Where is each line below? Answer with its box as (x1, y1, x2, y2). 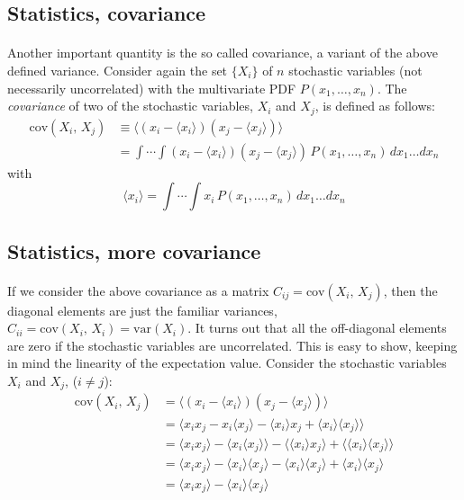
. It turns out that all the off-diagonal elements (187, 318, 447, 337)
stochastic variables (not (288, 60, 423, 79)
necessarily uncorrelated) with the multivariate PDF (7, 78, 296, 97)
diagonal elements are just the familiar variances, (7, 300, 277, 319)
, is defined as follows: (314, 96, 435, 115)
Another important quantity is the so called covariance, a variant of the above (7, 43, 438, 62)
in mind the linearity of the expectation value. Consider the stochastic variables (7, 353, 447, 372)
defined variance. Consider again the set (7, 60, 228, 79)
